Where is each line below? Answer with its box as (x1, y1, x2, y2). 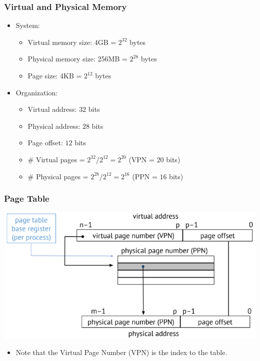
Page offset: (27, 137, 63, 148)
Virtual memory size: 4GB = (27, 36, 116, 47)
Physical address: (27, 120, 80, 131)
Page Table (4, 192, 49, 205)
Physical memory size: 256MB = (27, 53, 127, 64)
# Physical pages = (27, 171, 88, 181)
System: (15, 20, 40, 30)
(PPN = (132, 171, 157, 181)
